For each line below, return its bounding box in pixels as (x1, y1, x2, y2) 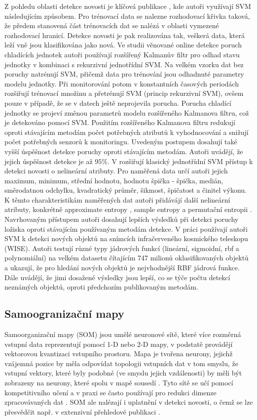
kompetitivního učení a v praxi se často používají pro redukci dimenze (4, 387, 217, 397)
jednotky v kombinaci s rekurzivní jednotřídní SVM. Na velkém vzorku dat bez (4, 59, 244, 69)
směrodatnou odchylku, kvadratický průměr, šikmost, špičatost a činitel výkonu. (4, 185, 247, 195)
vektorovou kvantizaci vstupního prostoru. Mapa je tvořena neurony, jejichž (4, 348, 233, 359)
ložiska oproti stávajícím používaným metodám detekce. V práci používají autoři (4, 223, 248, 234)
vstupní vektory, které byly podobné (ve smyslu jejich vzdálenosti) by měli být (4, 368, 242, 378)
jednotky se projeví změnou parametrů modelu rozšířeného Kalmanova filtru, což (4, 107, 249, 118)
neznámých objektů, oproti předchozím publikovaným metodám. (4, 282, 198, 292)
